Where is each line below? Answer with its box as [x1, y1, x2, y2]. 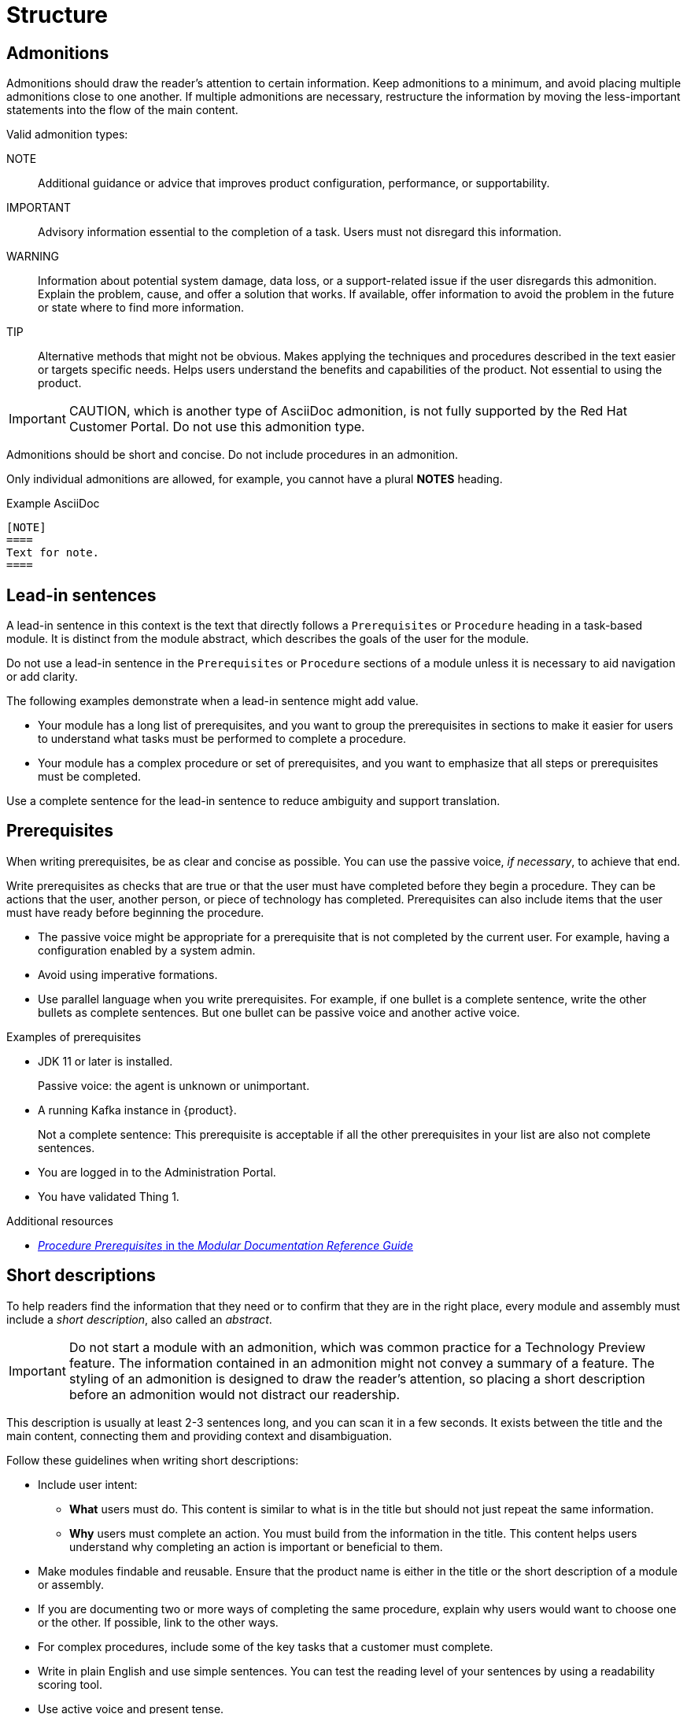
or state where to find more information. [38, 301, 245, 315]
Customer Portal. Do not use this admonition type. [68, 419, 365, 435]
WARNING [6, 249, 59, 264]
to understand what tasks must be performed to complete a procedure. [38, 732, 407, 746]
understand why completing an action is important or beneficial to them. [69, 1539, 443, 1553]
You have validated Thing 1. [38, 1189, 179, 1203]
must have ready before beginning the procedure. [6, 905, 264, 919]
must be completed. [38, 770, 142, 784]
